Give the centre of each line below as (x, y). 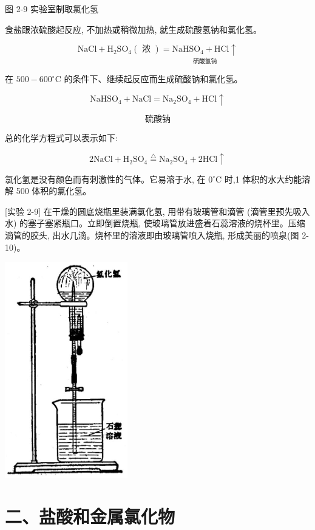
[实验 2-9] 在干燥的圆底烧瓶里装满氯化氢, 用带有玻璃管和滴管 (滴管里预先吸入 (157, 211)
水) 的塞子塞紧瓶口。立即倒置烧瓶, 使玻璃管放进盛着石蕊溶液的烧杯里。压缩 (155, 223)
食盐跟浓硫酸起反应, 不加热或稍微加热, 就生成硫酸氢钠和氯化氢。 (134, 29)
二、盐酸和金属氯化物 (90, 516)
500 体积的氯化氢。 (54, 191)
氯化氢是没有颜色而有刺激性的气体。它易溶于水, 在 (105, 179)
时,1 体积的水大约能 (263, 179)
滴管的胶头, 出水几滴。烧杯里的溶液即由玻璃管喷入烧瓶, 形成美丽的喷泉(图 (152, 235)
